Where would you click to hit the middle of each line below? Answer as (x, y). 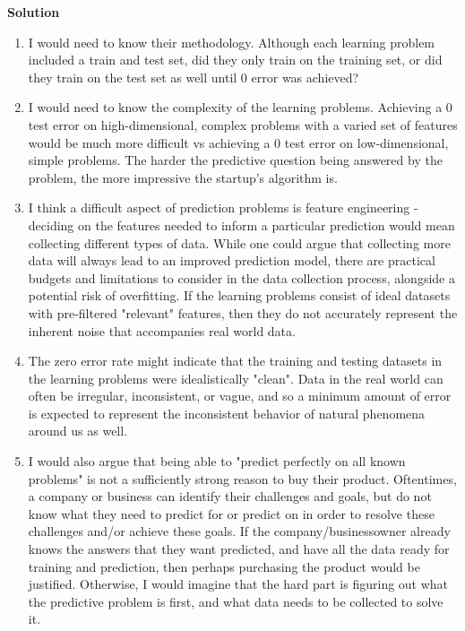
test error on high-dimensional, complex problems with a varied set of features (243, 124)
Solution (34, 12)
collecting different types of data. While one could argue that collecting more (239, 242)
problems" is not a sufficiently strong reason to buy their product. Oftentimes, (242, 478)
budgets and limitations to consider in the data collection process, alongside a (241, 277)
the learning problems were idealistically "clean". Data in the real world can (236, 378)
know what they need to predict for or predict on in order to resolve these (231, 513)
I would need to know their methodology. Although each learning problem (232, 42)
